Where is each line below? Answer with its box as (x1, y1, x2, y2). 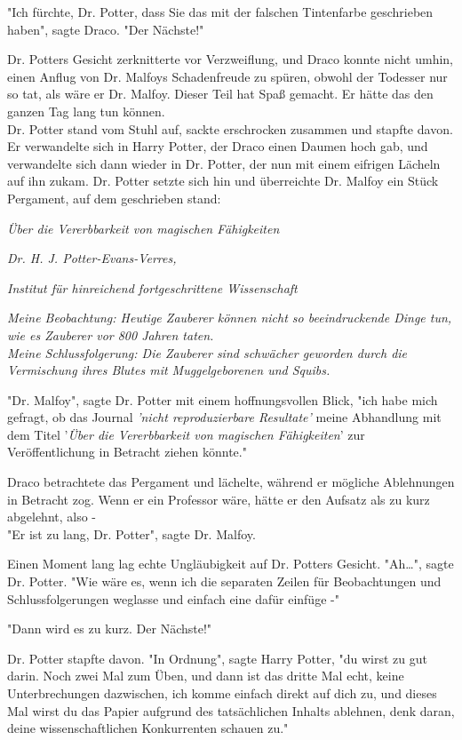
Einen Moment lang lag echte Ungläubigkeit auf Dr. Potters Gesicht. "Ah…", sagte (7, 554, 454, 573)
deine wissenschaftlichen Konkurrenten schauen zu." (7, 719, 289, 737)
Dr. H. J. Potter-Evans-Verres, (7, 249, 177, 267)
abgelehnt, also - (7, 507, 97, 526)
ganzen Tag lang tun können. (7, 101, 165, 120)
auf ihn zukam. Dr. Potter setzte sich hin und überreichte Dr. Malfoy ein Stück (7, 171, 439, 190)
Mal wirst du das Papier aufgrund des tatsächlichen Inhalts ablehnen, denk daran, (7, 701, 455, 720)
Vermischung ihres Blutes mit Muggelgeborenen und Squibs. (7, 361, 331, 379)
